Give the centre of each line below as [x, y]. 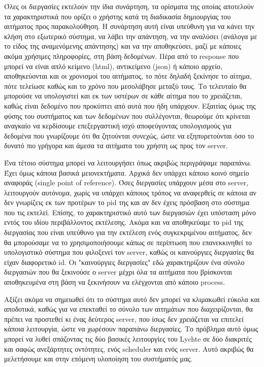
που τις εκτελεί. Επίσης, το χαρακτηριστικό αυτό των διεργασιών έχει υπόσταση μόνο [130, 212]
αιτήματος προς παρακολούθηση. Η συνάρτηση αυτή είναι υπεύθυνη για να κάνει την [129, 26]
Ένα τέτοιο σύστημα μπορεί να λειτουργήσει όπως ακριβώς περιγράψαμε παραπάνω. [128, 162]
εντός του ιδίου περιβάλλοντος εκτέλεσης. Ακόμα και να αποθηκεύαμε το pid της [124, 222]
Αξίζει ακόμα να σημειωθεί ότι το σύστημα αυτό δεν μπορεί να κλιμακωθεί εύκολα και [132, 299]
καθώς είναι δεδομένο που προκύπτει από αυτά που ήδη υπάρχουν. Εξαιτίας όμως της [130, 105]
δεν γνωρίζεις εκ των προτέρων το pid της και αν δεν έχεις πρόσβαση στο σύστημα [127, 202]
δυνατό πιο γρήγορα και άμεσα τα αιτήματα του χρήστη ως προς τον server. [116, 145]
